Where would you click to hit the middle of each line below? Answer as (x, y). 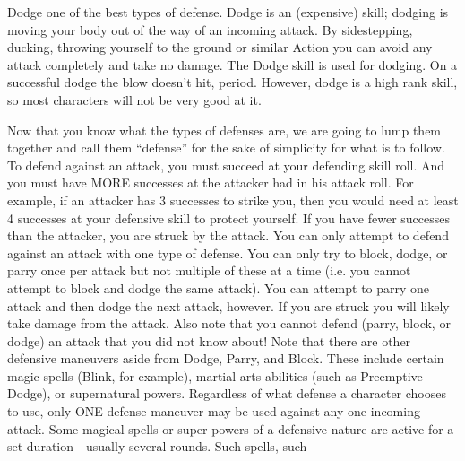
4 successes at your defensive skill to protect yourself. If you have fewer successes (229, 217)
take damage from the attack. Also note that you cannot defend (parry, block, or (229, 323)
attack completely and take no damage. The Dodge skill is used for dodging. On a (232, 64)
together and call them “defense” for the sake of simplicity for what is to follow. (226, 148)
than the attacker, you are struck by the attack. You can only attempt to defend (228, 235)
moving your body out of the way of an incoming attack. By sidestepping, (210, 29)
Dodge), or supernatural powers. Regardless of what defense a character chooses (227, 393)
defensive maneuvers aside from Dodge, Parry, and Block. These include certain (226, 358)
